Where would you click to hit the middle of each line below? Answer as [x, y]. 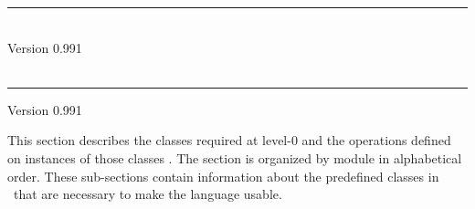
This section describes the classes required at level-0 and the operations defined [229, 140]
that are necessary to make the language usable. [148, 194]
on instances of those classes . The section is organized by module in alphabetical [235, 157]
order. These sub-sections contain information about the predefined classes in [223, 176]
